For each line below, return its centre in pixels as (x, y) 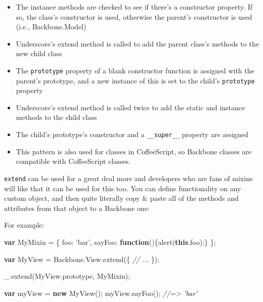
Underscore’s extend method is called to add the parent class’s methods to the (137, 43)
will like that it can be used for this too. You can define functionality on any (123, 188)
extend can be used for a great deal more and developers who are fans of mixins (128, 178)
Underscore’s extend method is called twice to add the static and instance (130, 107)
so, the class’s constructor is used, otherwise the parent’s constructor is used (134, 16)
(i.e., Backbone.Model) (51, 27)
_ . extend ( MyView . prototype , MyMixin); (67, 276)
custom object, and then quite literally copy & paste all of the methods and (121, 198)
